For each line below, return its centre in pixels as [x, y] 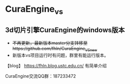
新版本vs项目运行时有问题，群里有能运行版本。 [61, 56]
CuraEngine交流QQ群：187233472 [40, 76]
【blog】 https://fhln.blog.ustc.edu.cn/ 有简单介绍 [56, 66]
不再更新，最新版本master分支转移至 [50, 43]
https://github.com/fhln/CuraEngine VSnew [55, 49]
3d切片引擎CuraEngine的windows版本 [65, 30]
